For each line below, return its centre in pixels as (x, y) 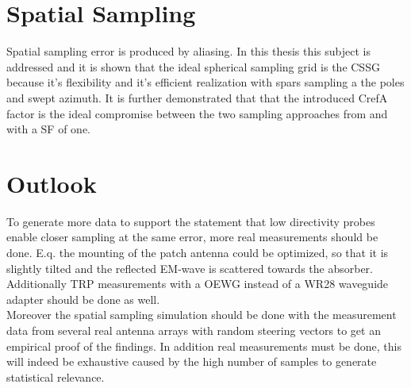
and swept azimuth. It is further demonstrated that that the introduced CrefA (197, 97)
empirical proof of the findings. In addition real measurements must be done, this (204, 346)
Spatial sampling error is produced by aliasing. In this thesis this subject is (188, 51)
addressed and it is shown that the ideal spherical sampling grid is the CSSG (193, 66)
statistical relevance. (56, 376)
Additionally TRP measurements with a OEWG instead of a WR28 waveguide (198, 284)
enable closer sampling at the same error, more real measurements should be (192, 237)
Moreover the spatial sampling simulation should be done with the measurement (202, 315)
